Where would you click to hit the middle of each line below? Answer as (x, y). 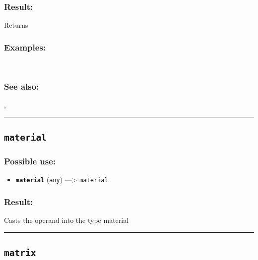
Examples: (25, 47)
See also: (22, 86)
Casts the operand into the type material (66, 220)
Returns (16, 25)
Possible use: (30, 161)
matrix (20, 253)
